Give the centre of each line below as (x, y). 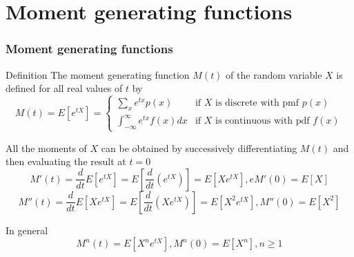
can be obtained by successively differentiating (199, 147)
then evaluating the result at (66, 161)
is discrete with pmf (257, 103)
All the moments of (46, 147)
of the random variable (274, 74)
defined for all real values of (64, 88)
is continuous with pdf (262, 121)
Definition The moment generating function (98, 74)
